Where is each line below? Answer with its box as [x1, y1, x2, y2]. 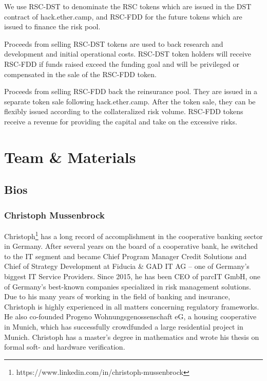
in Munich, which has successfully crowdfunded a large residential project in [4, 321, 243, 332]
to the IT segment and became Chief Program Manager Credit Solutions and [4, 250, 247, 261]
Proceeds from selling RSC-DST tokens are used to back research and [4, 38, 223, 49]
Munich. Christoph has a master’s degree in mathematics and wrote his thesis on [4, 331, 259, 342]
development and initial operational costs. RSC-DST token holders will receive [4, 48, 252, 59]
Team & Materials [4, 146, 136, 167]
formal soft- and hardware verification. [4, 341, 125, 352]
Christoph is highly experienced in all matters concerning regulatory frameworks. [4, 301, 259, 312]
